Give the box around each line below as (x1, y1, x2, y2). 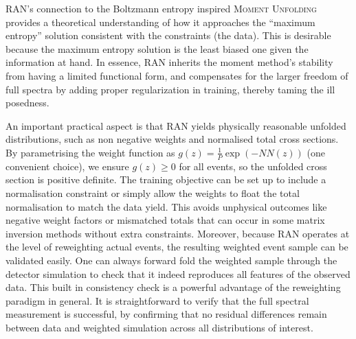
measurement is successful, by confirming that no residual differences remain (5, 307, 327, 321)
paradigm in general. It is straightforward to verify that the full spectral (5, 293, 309, 307)
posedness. (5, 95, 49, 110)
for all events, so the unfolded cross (179, 159, 327, 173)
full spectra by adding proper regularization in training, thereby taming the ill (5, 82, 335, 96)
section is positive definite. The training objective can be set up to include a (5, 172, 326, 187)
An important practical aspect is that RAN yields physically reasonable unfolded (5, 118, 346, 132)
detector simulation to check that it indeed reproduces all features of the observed (5, 266, 351, 281)
